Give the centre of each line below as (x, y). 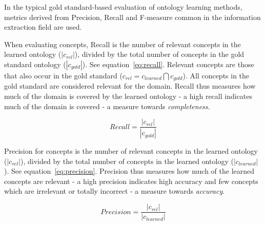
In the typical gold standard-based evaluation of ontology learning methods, (123, 7)
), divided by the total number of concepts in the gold (159, 54)
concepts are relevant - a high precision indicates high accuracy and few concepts (131, 181)
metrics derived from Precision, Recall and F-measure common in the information (132, 17)
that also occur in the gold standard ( (63, 75)
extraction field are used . (43, 27)
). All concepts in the (216, 75)
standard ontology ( (35, 64)
